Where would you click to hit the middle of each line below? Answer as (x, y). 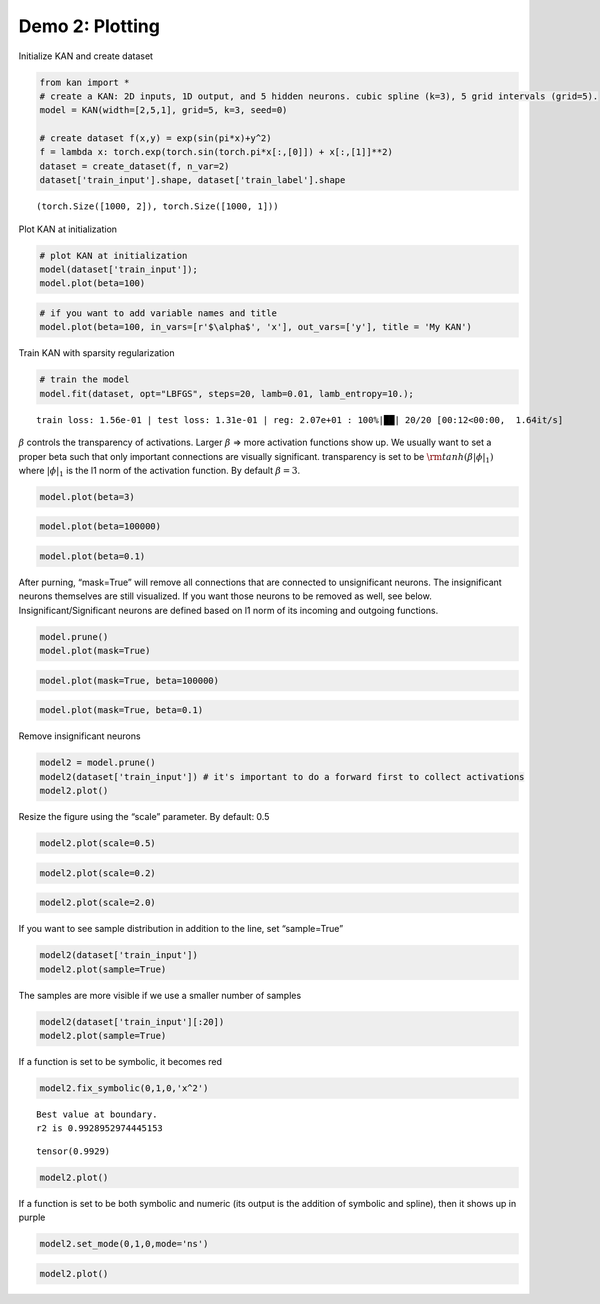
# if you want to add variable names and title (158, 313)
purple (32, 1217)
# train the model (84, 379)
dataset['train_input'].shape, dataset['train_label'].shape (192, 180)
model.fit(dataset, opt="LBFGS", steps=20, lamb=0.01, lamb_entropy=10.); (227, 393)
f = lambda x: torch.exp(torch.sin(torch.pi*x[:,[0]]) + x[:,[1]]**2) (216, 152)
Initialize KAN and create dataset (86, 56)
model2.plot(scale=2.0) (98, 903)
